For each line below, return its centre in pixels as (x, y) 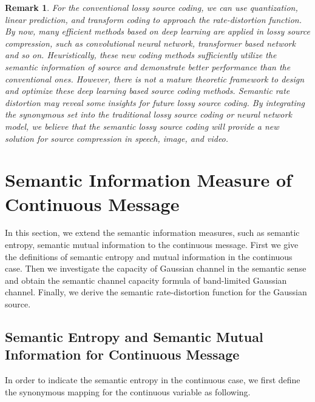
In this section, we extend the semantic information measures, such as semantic (152, 233)
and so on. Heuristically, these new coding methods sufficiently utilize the (141, 55)
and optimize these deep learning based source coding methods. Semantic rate (147, 91)
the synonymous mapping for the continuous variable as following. (128, 391)
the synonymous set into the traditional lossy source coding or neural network (148, 114)
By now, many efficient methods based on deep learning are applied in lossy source (157, 31)
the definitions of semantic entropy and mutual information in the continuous (149, 256)
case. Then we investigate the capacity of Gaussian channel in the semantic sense (156, 268)
